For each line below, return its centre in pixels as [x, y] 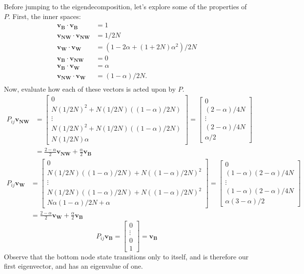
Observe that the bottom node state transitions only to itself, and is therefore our [126, 256]
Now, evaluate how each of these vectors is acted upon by [90, 88]
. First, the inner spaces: [45, 16]
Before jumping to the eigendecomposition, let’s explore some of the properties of [125, 6]
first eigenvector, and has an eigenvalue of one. [73, 266]
